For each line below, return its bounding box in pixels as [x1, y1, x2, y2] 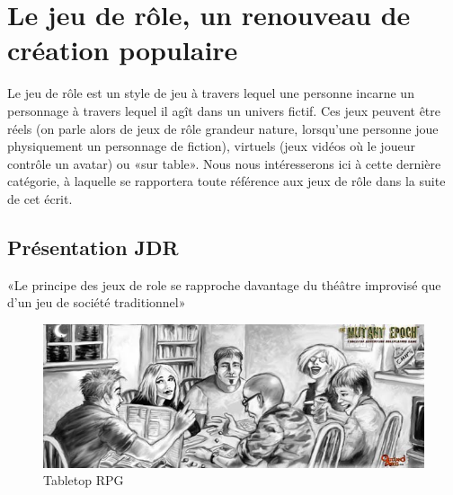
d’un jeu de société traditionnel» [7, 293, 186, 312]
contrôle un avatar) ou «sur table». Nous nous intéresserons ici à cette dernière [7, 154, 441, 172]
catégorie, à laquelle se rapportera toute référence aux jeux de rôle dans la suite [7, 172, 446, 190]
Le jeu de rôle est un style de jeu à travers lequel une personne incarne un [7, 84, 414, 102]
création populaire [7, 31, 238, 68]
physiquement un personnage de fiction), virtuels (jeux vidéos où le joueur [7, 137, 415, 155]
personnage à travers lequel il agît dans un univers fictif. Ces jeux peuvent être [7, 101, 441, 119]
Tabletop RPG [43, 471, 124, 490]
